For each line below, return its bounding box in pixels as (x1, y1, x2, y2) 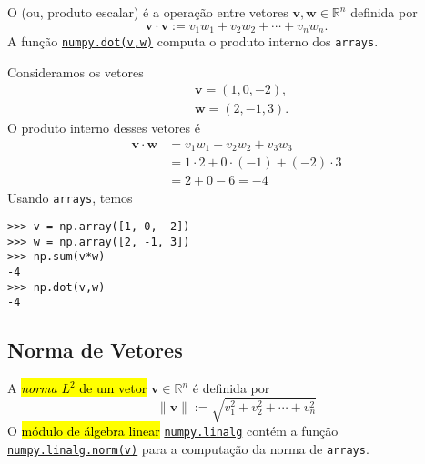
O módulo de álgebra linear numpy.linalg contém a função (7, 421, 339, 440)
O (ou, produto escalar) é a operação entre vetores (7, 3, 288, 21)
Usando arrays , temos (7, 187, 133, 207)
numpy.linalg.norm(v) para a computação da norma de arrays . (7, 439, 369, 459)
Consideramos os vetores (7, 62, 144, 81)
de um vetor (79, 378, 147, 398)
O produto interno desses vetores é (7, 118, 200, 137)
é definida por (192, 378, 270, 398)
